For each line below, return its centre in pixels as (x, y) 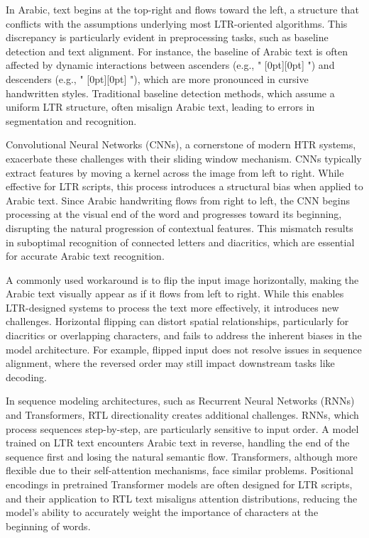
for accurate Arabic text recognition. (85, 256)
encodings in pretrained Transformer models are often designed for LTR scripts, (179, 484)
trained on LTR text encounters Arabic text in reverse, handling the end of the (178, 443)
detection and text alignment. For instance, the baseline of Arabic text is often (177, 51)
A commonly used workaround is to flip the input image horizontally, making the (182, 279)
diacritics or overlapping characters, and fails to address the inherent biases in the (184, 335)
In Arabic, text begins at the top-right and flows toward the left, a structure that (182, 9)
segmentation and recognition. (71, 120)
